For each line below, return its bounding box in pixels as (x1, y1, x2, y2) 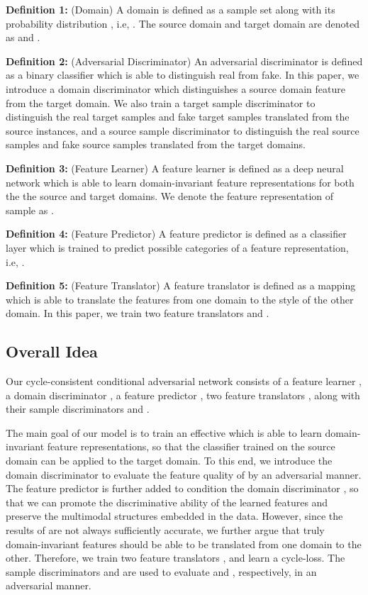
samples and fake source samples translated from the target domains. (6, 137, 306, 152)
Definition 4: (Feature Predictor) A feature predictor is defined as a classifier (6, 226, 347, 241)
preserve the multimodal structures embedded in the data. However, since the (6, 508, 343, 523)
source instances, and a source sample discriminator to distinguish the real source (6, 123, 359, 138)
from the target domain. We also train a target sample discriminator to (6, 95, 316, 110)
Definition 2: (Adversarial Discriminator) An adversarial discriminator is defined (6, 53, 363, 68)
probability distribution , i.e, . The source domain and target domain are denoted (6, 16, 359, 30)
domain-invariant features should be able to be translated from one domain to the (6, 536, 362, 551)
